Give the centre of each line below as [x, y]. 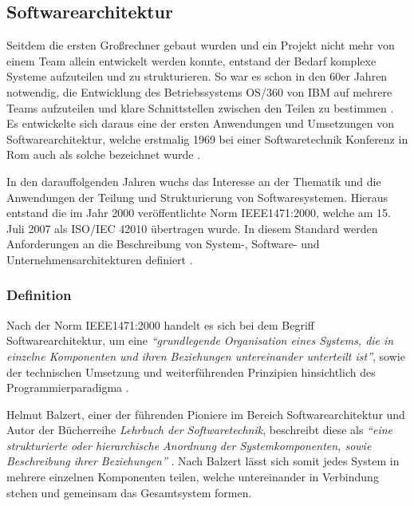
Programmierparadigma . [68, 387]
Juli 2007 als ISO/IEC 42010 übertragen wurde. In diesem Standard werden [192, 228]
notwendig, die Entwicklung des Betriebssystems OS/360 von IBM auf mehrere [199, 91]
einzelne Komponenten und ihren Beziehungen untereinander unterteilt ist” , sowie [206, 356]
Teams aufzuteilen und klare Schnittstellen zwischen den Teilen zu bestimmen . [200, 107]
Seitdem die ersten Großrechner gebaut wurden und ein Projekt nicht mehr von [201, 45]
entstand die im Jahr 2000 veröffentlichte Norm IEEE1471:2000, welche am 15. [199, 213]
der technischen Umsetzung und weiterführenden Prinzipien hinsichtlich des [191, 372]
